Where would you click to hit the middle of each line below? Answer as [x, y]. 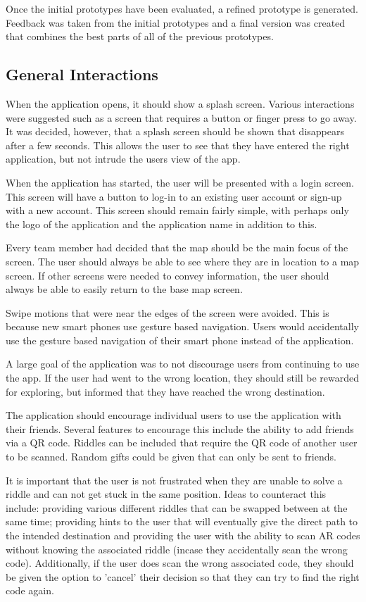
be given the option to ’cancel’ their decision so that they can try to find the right [183, 576]
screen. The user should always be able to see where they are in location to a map [183, 261]
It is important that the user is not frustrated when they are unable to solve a [174, 480]
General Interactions [82, 74]
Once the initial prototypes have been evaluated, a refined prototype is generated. [182, 8]
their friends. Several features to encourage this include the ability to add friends [180, 428]
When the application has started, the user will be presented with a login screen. [180, 182]
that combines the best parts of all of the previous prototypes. [140, 36]
